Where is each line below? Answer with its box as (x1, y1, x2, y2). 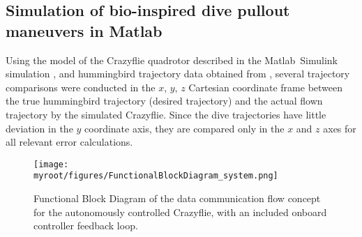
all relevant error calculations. (6, 135, 133, 149)
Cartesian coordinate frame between (188, 79, 343, 94)
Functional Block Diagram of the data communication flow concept (33, 191, 321, 206)
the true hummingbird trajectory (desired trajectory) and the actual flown (6, 93, 323, 108)
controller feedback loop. (33, 218, 138, 233)
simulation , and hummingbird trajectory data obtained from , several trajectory (6, 66, 350, 81)
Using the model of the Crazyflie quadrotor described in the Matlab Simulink (6, 52, 338, 67)
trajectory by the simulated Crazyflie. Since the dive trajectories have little (6, 107, 326, 121)
